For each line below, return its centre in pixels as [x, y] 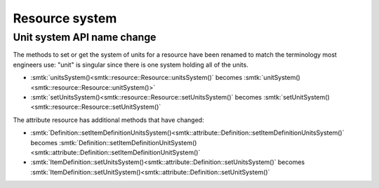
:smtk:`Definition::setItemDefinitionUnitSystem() [128, 142]
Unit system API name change [85, 37]
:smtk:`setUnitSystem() [297, 97]
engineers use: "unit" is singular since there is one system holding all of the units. [131, 65]
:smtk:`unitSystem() [272, 78]
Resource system [65, 18]
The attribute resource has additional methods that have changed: [108, 120]
